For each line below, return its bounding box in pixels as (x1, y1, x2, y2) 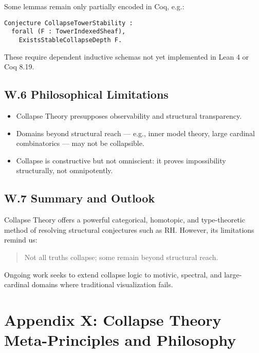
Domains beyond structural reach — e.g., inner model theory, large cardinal (16, 127, 255, 138)
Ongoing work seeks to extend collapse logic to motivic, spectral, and (4, 269, 222, 280)
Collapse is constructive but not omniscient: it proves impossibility (16, 155, 226, 165)
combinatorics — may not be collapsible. (16, 138, 144, 148)
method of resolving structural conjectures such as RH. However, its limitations (4, 224, 254, 235)
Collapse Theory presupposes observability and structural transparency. (16, 110, 242, 121)
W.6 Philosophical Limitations (4, 86, 169, 102)
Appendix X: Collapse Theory (4, 309, 221, 330)
